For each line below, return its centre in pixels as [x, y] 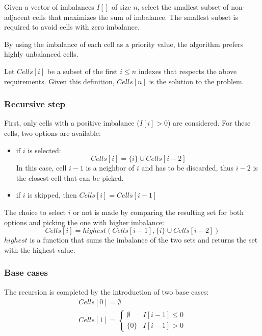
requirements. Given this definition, [59, 81]
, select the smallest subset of [183, 7]
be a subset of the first [82, 71]
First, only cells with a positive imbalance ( [72, 123]
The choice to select [35, 212]
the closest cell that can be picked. [70, 177]
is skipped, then [52, 195]
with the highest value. [40, 249]
